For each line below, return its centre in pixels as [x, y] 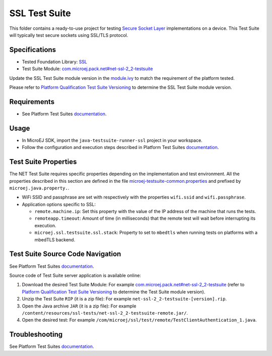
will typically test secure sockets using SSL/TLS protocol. [69, 35]
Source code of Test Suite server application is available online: [75, 275]
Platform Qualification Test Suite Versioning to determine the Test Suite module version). [114, 292]
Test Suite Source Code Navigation [65, 254]
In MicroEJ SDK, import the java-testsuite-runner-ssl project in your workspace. [112, 140]
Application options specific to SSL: [59, 204]
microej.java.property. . [39, 188]
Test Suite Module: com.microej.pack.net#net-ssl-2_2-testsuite [87, 69]
